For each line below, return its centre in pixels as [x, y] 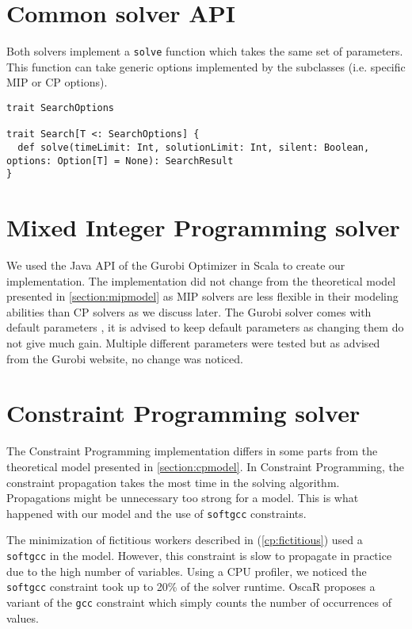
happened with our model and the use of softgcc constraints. [156, 513]
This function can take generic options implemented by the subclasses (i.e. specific [206, 66]
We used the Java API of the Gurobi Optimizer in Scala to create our [176, 265]
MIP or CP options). [57, 82]
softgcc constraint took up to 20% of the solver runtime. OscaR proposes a [191, 587]
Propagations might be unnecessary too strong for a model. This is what [183, 498]
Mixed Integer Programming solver [203, 227]
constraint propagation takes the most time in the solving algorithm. [173, 482]
